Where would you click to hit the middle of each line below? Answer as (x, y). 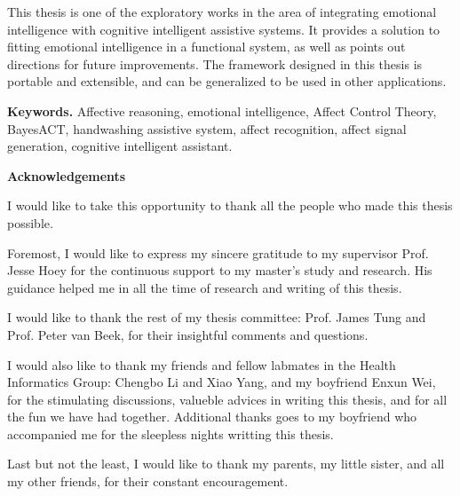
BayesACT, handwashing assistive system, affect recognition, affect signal (207, 128)
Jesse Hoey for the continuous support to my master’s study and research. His (220, 270)
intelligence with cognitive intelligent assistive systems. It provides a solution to (224, 29)
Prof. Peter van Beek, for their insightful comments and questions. (188, 334)
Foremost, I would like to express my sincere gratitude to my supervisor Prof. (218, 252)
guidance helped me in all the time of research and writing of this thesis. (205, 287)
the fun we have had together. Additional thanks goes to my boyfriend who (212, 417)
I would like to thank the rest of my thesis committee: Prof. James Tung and (217, 317)
